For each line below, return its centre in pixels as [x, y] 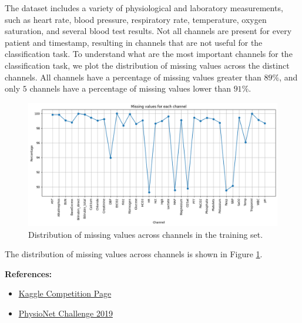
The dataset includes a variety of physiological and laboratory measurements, [144, 8]
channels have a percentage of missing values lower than [130, 88]
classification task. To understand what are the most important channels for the [149, 54]
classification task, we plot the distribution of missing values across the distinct [147, 65]
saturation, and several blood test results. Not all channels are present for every [148, 31]
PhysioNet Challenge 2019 [66, 313]
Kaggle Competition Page [65, 293]
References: [28, 273]
